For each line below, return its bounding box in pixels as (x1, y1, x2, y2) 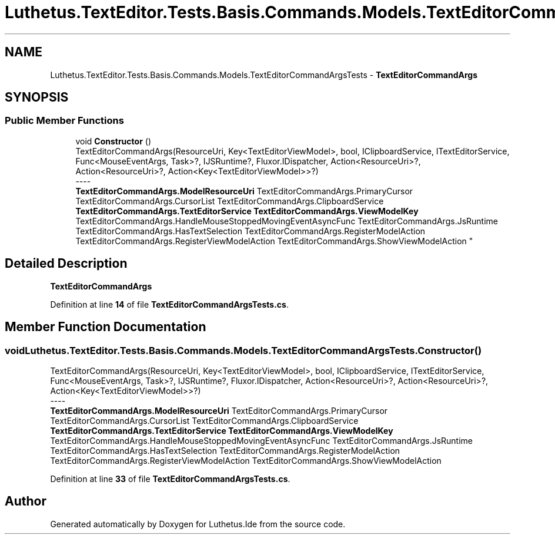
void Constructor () (75, 136, 151, 146)
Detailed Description (5, 256, 128, 271)
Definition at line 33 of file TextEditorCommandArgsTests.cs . (50, 473, 290, 484)
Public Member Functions (5, 114, 124, 127)
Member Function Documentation (5, 319, 206, 335)
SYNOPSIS (5, 90, 69, 105)
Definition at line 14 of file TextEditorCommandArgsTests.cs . (50, 299, 289, 309)
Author (5, 494, 46, 509)
